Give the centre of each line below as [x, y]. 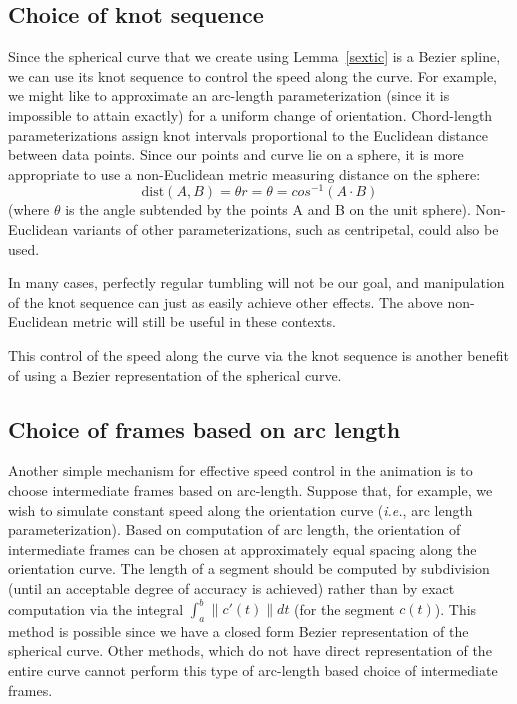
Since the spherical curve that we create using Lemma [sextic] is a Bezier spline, [254, 56]
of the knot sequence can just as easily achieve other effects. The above [225, 301]
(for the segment [344, 608]
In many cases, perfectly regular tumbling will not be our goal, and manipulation [256, 282]
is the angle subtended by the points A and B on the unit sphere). [268, 209]
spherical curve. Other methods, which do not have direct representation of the [250, 650]
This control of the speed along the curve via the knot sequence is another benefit [258, 355]
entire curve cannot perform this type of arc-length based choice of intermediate [253, 670]
